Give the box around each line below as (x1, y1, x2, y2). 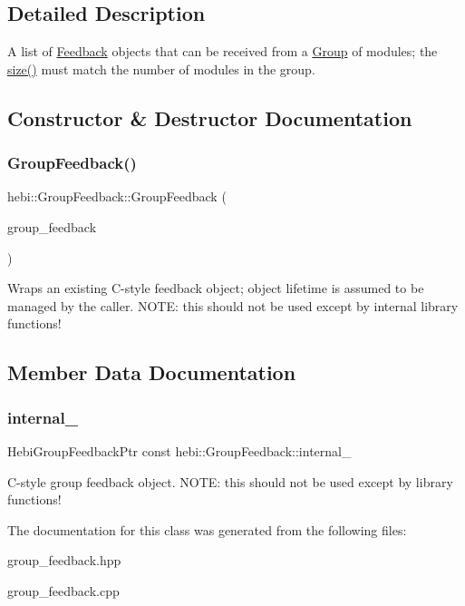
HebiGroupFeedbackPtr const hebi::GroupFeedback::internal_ (7, 441, 352, 460)
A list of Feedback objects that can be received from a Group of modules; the (7, 42, 438, 61)
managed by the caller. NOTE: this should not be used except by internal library (7, 296, 459, 315)
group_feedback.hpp (7, 551, 121, 570)
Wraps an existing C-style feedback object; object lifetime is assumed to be (7, 279, 424, 298)
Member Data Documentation (7, 358, 296, 386)
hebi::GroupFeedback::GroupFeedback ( (7, 187, 227, 206)
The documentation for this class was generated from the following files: (7, 520, 407, 539)
